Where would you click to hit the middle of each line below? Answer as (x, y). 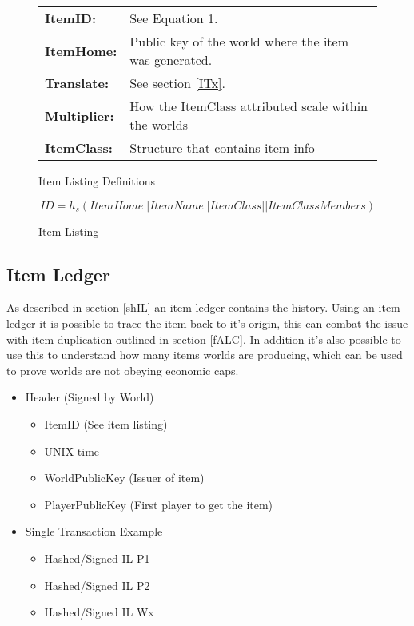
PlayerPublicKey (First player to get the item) (159, 504)
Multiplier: (80, 115)
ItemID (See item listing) (106, 423)
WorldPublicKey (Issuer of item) (124, 478)
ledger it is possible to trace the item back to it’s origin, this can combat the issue (207, 323)
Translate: (77, 83)
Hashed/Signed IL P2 (97, 585)
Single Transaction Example (94, 531)
